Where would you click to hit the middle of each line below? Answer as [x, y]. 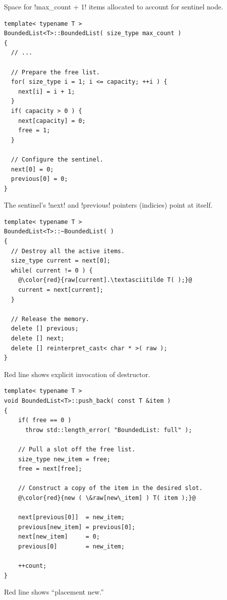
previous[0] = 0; [39, 179]
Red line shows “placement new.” [54, 592]
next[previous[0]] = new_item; [71, 518]
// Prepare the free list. [56, 72]
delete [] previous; [45, 329]
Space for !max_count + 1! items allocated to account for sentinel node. [114, 6]
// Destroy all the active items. [68, 251]
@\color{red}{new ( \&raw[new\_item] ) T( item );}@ [107, 498]
